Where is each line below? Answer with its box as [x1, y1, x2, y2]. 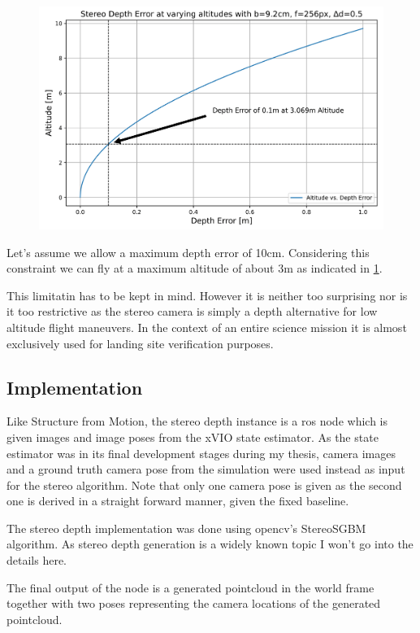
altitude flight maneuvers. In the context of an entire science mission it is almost [6, 318, 407, 335]
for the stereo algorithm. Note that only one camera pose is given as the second [6, 476, 402, 493]
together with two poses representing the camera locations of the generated [6, 595, 381, 612]
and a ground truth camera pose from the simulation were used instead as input [6, 461, 405, 478]
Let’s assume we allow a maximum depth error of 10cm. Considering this [6, 243, 370, 260]
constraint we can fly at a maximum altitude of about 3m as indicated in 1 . [6, 260, 383, 277]
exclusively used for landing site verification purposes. [6, 334, 274, 351]
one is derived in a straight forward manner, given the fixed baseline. [6, 492, 349, 509]
